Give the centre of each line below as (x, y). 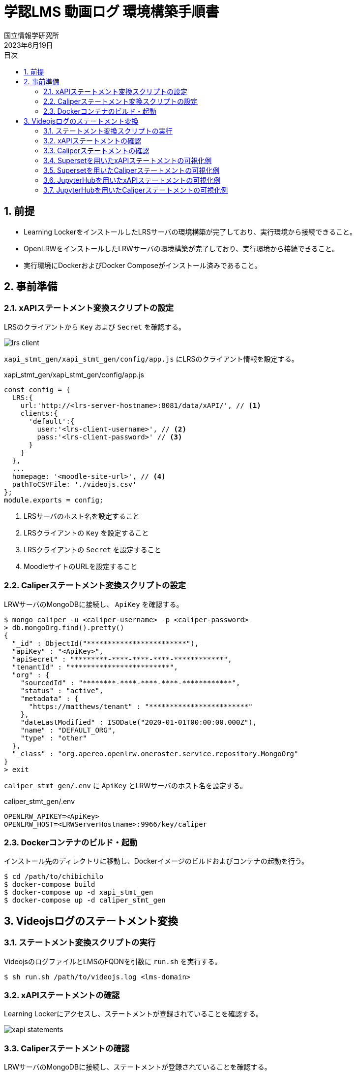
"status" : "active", (62, 690)
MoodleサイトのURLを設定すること (80, 566)
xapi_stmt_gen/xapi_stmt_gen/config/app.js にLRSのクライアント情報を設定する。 (151, 359)
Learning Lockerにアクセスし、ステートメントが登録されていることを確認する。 (133, 1014)
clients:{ (39, 413)
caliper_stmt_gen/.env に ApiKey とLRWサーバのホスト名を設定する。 (125, 785)
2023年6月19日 (29, 45)
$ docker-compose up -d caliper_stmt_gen (85, 900)
